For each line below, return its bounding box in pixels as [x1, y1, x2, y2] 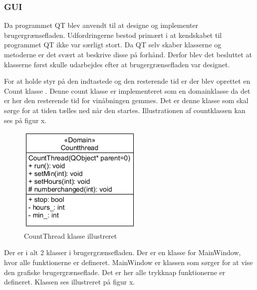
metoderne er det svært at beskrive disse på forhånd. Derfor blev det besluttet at [4, 49, 253, 59]
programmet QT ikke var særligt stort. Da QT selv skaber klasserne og [4, 39, 222, 50]
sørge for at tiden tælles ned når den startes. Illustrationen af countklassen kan [4, 105, 246, 115]
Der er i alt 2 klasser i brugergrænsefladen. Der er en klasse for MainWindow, [4, 247, 241, 258]
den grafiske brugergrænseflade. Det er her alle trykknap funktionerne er [4, 267, 226, 277]
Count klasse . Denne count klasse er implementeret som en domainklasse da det [4, 85, 251, 96]
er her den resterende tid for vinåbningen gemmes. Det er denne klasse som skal [4, 95, 249, 106]
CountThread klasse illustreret [24, 230, 117, 241]
